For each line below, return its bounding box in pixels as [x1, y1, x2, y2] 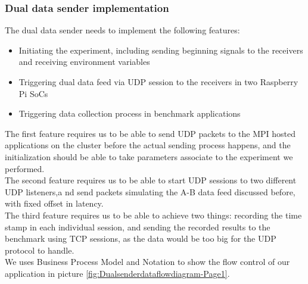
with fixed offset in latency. [5, 197, 104, 210]
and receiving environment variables [18, 55, 150, 68]
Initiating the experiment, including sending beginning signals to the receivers [18, 43, 303, 56]
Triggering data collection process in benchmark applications [18, 107, 241, 120]
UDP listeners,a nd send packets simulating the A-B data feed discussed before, [5, 185, 295, 198]
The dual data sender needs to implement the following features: [5, 24, 240, 36]
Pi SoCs [18, 87, 48, 99]
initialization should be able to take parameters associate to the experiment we [5, 150, 293, 163]
